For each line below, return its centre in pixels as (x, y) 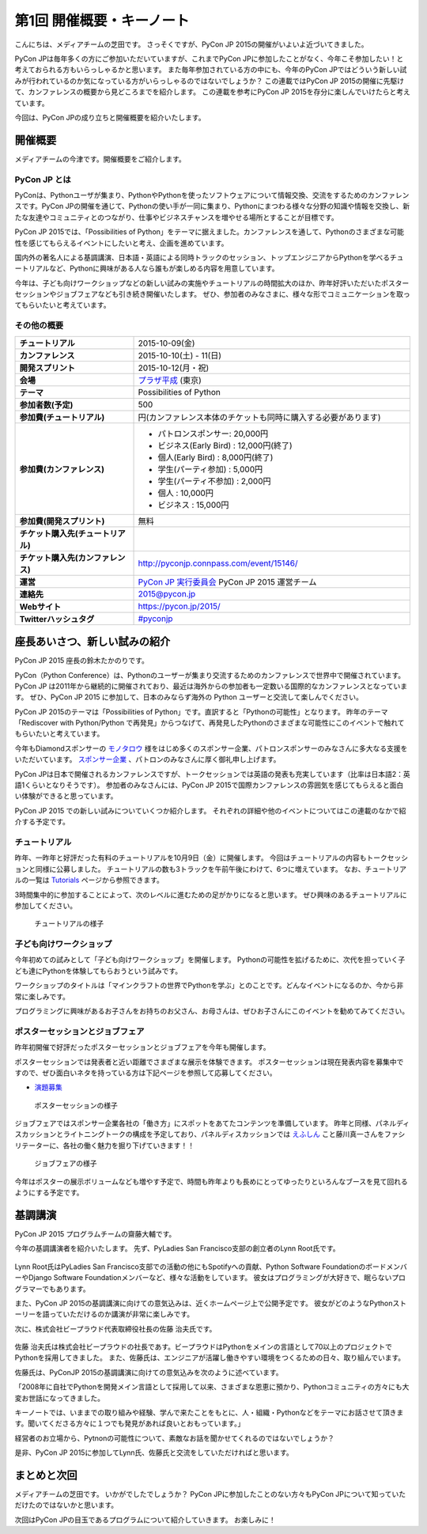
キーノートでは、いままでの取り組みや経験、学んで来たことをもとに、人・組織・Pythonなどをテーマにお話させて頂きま (209, 1413)
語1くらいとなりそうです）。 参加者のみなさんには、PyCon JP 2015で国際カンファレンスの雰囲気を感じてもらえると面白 (209, 785)
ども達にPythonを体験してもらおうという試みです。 (98, 971)
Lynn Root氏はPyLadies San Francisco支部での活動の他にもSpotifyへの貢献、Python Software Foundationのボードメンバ (211, 1267)
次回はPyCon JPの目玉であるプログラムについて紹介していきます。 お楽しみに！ (145, 1520)
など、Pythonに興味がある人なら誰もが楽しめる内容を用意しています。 (164, 268)
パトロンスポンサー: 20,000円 (213, 434)
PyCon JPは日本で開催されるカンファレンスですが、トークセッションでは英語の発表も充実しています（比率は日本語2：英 (212, 774)
